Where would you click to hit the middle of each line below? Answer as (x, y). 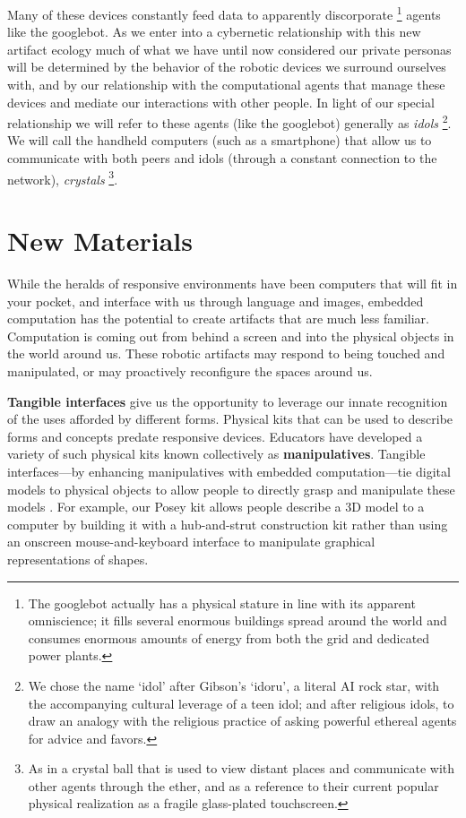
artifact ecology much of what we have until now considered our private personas (229, 49)
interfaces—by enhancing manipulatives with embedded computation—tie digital (229, 471)
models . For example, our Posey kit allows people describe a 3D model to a (216, 507)
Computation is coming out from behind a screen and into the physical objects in (231, 336)
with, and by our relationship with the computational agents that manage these (226, 85)
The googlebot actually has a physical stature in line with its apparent (222, 603)
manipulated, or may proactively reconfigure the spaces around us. (190, 371)
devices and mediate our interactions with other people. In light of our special (221, 102)
